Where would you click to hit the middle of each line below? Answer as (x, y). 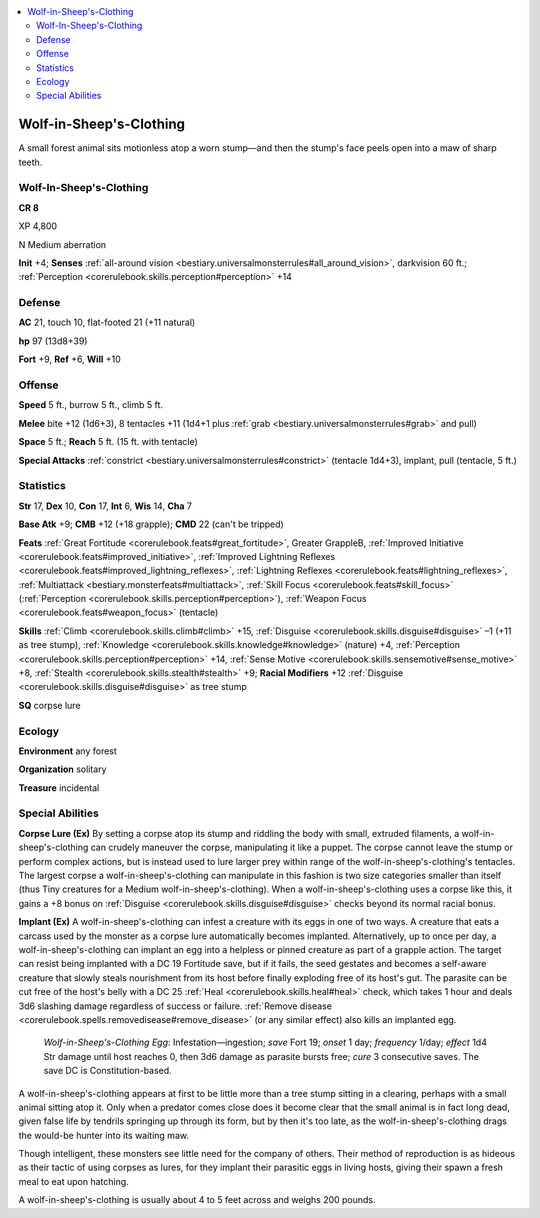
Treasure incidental (59, 787)
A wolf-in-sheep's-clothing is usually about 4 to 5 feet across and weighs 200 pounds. (197, 1200)
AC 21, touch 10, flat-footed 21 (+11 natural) (107, 322)
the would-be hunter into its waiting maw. (104, 1135)
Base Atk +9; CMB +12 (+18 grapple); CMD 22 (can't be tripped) (151, 524)
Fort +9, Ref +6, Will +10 (69, 359)
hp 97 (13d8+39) (53, 341)
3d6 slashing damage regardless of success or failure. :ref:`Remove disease (175, 1006)
